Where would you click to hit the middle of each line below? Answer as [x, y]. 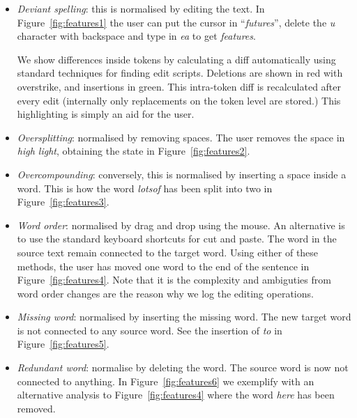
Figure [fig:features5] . [63, 344]
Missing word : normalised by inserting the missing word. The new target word [184, 317]
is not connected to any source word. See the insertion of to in [150, 330]
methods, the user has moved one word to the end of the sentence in [163, 266]
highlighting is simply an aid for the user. [106, 114]
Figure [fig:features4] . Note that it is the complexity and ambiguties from [174, 280]
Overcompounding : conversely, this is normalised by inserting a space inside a [182, 174]
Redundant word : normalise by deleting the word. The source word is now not [183, 367]
